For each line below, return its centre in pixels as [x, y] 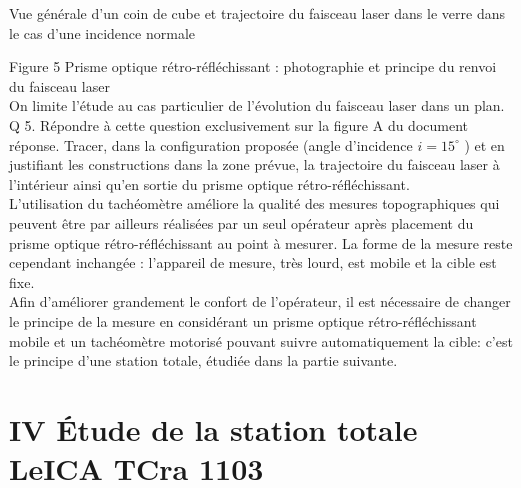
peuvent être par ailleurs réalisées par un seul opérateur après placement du [241, 222]
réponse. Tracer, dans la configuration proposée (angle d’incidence [211, 144]
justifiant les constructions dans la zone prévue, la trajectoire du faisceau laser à [254, 164]
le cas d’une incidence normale [102, 32]
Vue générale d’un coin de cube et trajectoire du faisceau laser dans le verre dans [257, 13]
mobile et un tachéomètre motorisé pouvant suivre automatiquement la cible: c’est [261, 340]
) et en [484, 144]
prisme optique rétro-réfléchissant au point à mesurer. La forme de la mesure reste [261, 242]
